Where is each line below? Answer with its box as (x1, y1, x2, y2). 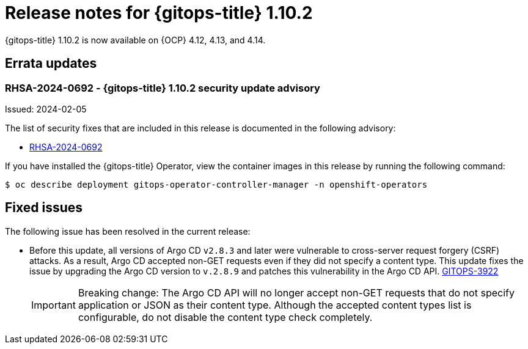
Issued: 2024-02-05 (5, 103, 87, 114)
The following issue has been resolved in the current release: (5, 226, 251, 237)
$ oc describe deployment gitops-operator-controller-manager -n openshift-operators (5, 179, 428, 189)
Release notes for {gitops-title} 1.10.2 (5, 2, 313, 23)
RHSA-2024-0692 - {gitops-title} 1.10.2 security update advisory (5, 81, 320, 94)
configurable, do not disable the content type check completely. (78, 310, 373, 323)
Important (31, 298, 76, 311)
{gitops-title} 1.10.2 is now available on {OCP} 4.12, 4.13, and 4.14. (5, 34, 266, 45)
